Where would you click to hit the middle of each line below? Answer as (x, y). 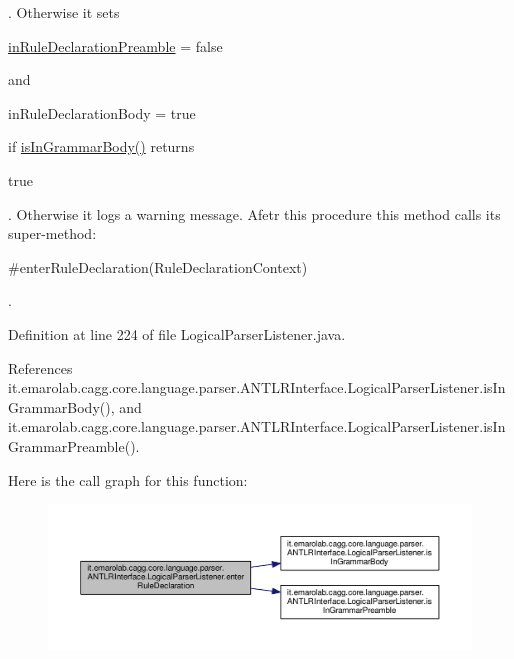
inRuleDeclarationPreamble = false (115, 45)
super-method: (52, 233)
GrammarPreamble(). (74, 445)
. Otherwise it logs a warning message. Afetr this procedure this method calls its (254, 213)
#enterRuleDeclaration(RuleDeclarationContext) (158, 266)
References (40, 367)
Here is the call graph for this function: (128, 479)
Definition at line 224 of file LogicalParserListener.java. (177, 333)
